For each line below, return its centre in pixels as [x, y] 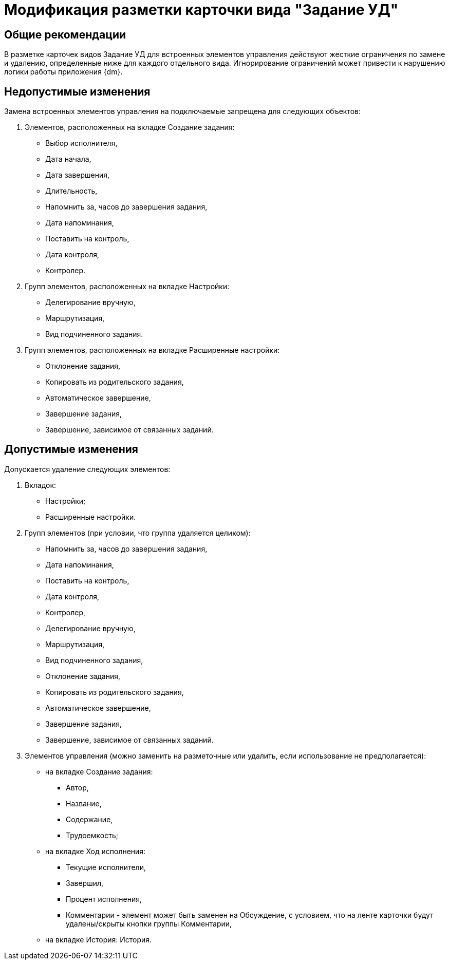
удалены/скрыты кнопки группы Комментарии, [149, 923]
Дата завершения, [78, 175]
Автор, [77, 787]
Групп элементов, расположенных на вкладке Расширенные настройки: [152, 350]
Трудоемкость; [92, 835]
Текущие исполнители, [106, 867]
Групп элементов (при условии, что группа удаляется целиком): [138, 533]
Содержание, [89, 819]
